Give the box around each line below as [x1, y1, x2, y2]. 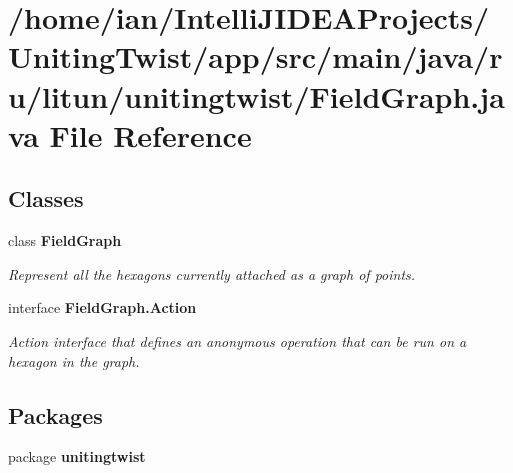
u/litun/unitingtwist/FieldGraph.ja [8, 75, 505, 116]
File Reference [49, 114, 252, 155]
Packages [8, 399, 103, 430]
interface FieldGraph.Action [8, 297, 197, 318]
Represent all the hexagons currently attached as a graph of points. [8, 263, 416, 284]
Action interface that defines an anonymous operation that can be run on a [8, 330, 467, 351]
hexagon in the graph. [8, 350, 140, 371]
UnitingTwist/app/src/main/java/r [8, 36, 503, 77]
